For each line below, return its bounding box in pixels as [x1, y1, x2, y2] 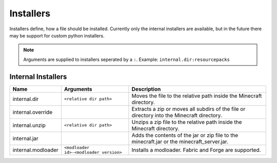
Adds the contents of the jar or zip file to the [131, 131, 239, 138]
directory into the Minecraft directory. [131, 112, 223, 119]
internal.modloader [12, 146, 58, 153]
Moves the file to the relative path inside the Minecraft [131, 92, 262, 99]
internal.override [12, 108, 53, 115]
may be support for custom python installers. [9, 32, 105, 38]
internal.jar [12, 135, 38, 142]
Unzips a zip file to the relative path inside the [131, 118, 242, 126]
